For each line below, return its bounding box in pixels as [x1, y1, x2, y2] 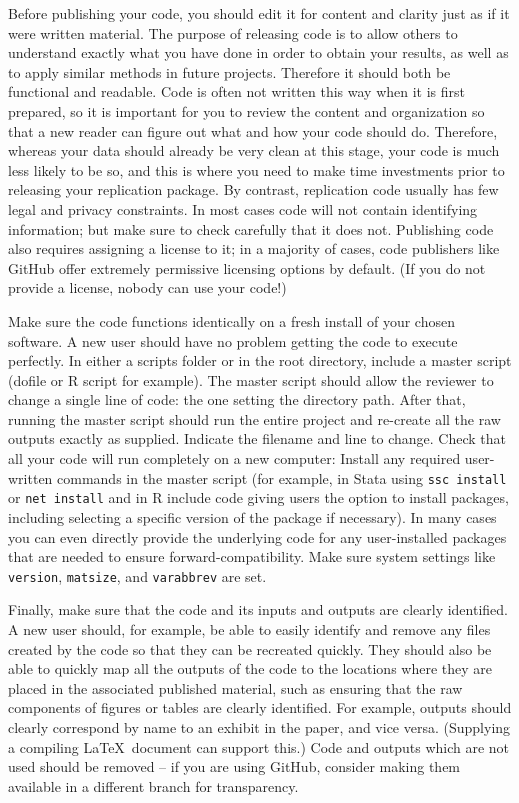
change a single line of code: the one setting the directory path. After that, [8, 389, 466, 410]
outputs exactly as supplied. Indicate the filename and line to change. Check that [8, 428, 507, 449]
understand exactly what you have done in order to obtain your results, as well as [8, 42, 509, 63]
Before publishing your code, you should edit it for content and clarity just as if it [8, 3, 510, 23]
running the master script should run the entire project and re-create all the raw [8, 408, 501, 429]
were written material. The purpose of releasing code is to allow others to [8, 22, 458, 43]
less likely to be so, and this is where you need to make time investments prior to [8, 159, 505, 180]
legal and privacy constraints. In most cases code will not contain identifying [8, 198, 478, 219]
